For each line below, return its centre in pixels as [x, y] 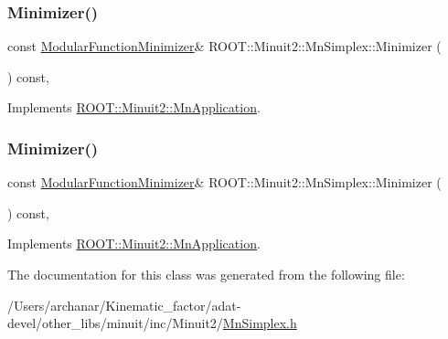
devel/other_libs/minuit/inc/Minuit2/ [115, 323]
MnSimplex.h [260, 323]
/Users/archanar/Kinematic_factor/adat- [124, 305]
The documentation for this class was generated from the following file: [206, 274]
